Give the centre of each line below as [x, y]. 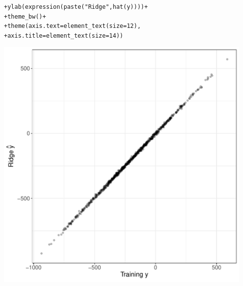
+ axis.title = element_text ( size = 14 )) [64, 36]
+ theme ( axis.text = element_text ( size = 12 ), [73, 26]
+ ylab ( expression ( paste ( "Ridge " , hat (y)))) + [76, 7]
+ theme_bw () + [25, 16]
